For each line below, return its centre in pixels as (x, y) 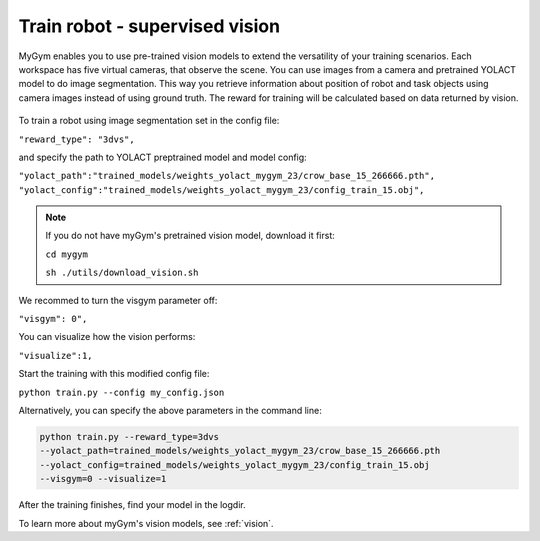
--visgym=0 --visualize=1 (103, 479)
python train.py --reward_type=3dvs (129, 436)
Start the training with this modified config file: (114, 374)
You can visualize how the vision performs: (107, 337)
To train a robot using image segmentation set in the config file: (149, 121)
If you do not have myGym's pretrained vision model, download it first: (190, 236)
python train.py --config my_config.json (121, 392)
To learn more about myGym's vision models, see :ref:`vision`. (146, 523)
